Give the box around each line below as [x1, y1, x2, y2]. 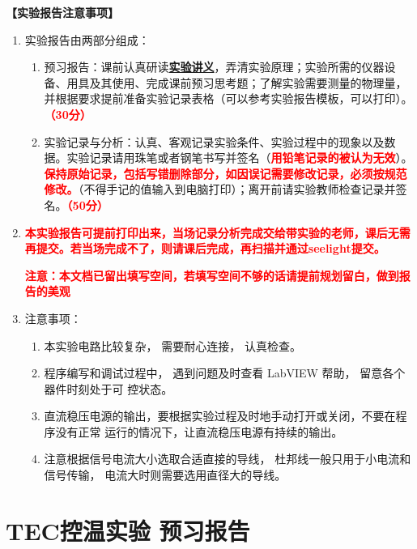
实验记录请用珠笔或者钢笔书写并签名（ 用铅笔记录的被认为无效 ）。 [66, 149, 413, 166]
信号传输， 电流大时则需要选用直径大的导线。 [44, 466, 287, 483]
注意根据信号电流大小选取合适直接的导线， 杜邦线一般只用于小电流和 [44, 450, 411, 467]
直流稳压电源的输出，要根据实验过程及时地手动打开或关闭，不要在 [44, 407, 396, 424]
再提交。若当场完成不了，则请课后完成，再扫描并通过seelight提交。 [24, 240, 385, 257]
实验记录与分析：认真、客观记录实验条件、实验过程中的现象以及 [44, 133, 385, 150]
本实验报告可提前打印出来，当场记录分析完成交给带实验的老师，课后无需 [24, 223, 411, 240]
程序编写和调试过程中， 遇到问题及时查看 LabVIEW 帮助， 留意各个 [44, 364, 406, 381]
